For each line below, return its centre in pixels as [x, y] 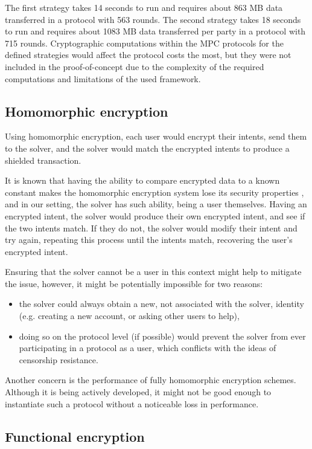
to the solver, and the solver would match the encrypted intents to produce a [147, 148]
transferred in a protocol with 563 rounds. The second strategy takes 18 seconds [153, 19]
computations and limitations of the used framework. [103, 78]
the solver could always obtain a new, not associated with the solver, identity [161, 304]
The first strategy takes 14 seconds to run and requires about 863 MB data [144, 7]
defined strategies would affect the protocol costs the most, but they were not [148, 55]
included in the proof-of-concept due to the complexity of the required [135, 66]
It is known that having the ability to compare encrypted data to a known [142, 180]
